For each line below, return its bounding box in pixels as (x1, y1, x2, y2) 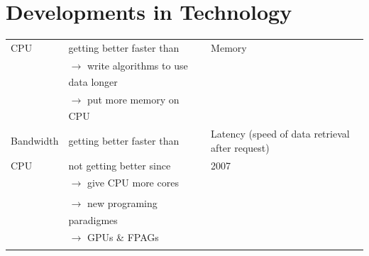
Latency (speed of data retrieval (211, 126, 350, 141)
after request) (211, 140, 270, 155)
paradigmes (68, 212, 118, 227)
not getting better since (68, 157, 171, 172)
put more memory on (87, 91, 180, 106)
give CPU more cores (87, 175, 179, 190)
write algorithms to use (87, 57, 188, 72)
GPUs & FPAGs (87, 230, 159, 245)
